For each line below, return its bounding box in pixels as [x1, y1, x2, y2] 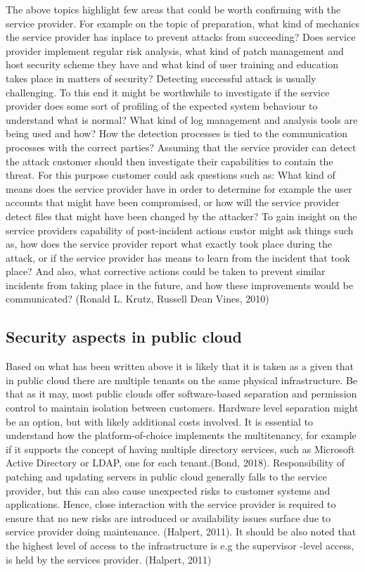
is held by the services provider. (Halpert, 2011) [6, 552, 212, 566]
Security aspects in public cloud [6, 326, 242, 348]
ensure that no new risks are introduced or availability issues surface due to [6, 510, 331, 525]
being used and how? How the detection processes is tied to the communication [6, 126, 348, 141]
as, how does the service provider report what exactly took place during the [6, 236, 333, 251]
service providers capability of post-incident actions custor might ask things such [6, 222, 354, 237]
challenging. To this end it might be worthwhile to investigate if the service [6, 84, 330, 99]
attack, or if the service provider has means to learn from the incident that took [6, 250, 350, 265]
